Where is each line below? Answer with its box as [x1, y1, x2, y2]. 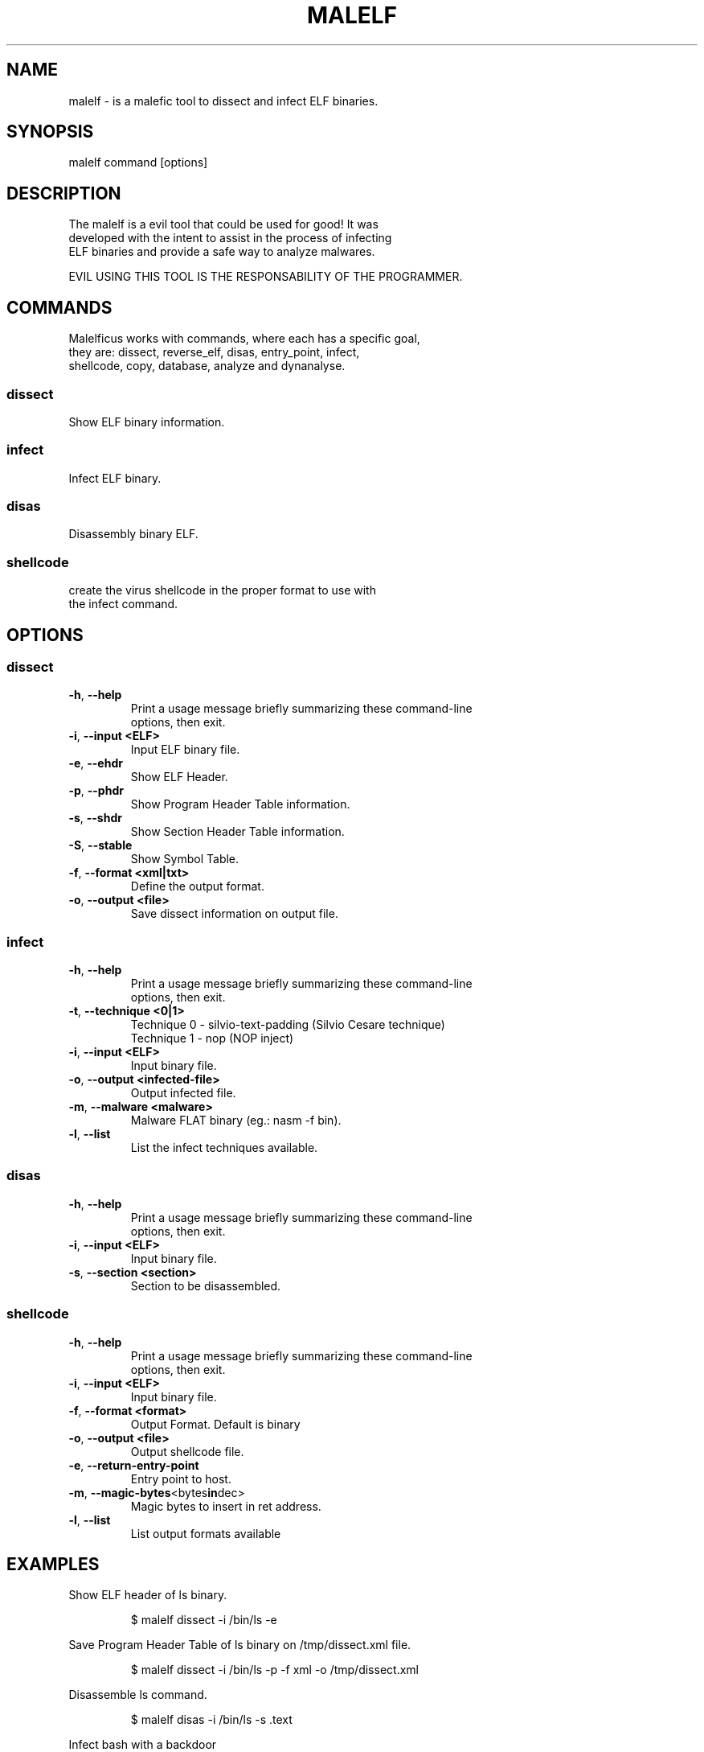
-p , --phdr [68, 783, 124, 798]
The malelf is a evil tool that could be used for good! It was [68, 217, 379, 232]
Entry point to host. [130, 1471, 231, 1486]
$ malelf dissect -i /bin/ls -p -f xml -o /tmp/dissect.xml [130, 1663, 419, 1677]
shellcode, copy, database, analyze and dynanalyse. [68, 359, 346, 373]
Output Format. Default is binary [130, 1417, 301, 1431]
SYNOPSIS [6, 121, 94, 142]
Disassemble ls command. [68, 1688, 207, 1702]
